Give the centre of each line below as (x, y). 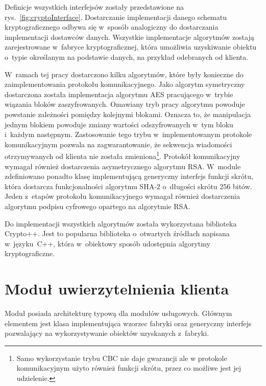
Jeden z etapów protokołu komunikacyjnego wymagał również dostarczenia (122, 196)
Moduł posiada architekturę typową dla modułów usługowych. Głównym (118, 313)
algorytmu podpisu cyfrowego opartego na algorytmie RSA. (98, 206)
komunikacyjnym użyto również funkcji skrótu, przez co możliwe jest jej (129, 368)
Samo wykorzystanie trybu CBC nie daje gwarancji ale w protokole (122, 358)
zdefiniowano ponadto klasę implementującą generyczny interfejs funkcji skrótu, (129, 176)
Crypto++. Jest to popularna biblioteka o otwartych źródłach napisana (117, 233)
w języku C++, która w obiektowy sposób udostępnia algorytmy (107, 243)
